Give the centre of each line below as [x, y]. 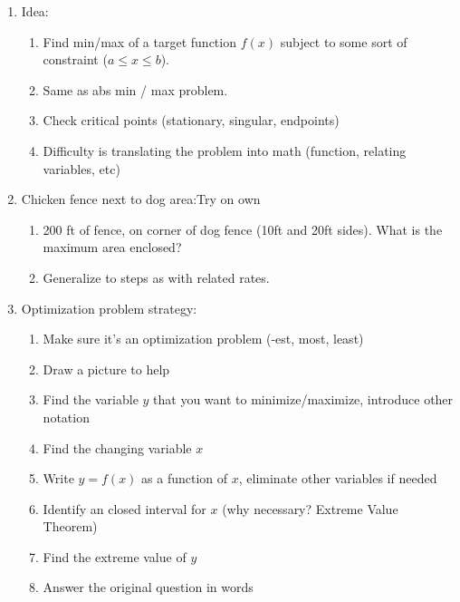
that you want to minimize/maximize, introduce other [303, 399]
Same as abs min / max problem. [135, 89]
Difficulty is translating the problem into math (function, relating [225, 150]
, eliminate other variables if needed [338, 478]
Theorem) [70, 526]
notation [66, 417]
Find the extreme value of [115, 556]
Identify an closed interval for [125, 508]
